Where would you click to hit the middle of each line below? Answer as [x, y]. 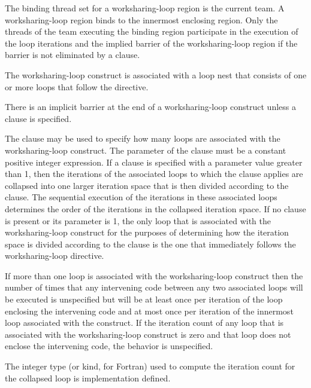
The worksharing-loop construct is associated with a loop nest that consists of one [156, 74]
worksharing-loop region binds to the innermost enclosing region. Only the [141, 19]
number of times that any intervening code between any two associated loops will [154, 287]
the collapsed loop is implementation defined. [88, 378]
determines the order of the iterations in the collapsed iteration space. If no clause [155, 208]
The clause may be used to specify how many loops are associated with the [143, 138]
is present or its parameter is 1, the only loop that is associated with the [138, 220]
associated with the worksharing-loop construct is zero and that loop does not [148, 334]
